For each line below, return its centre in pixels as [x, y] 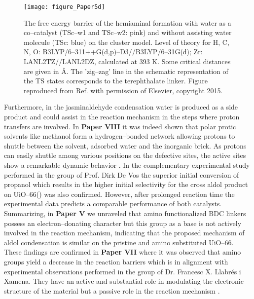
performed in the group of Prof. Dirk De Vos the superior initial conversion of [122, 174]
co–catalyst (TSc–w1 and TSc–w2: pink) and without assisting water [128, 32]
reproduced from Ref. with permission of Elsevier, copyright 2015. [123, 90]
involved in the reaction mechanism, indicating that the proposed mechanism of [124, 233]
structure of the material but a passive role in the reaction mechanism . [112, 290]
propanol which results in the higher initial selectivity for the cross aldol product [126, 184]
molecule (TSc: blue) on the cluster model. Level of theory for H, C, [127, 42]
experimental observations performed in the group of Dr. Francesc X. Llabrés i [123, 271]
